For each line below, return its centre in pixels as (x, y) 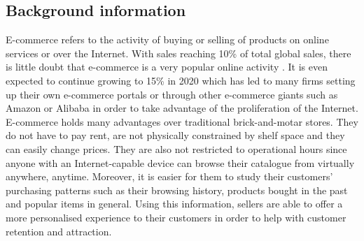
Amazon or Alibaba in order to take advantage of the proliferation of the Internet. (182, 108)
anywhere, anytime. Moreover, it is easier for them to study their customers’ (169, 176)
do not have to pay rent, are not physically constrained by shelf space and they (175, 135)
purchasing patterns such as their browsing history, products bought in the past (177, 190)
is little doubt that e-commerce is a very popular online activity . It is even (167, 67)
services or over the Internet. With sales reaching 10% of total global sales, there (178, 53)
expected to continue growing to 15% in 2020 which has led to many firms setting (181, 80)
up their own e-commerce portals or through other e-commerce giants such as (172, 94)
